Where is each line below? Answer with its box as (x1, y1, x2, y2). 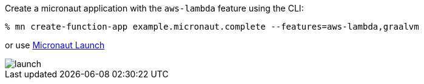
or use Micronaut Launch (5, 40, 105, 50)
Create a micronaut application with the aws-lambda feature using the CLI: (5, 3, 304, 13)
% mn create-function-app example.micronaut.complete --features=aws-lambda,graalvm (5, 22, 419, 31)
